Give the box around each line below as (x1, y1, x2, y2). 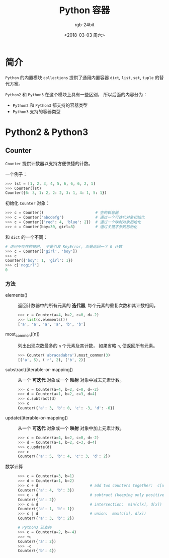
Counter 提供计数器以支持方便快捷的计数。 (5, 160, 93, 166)
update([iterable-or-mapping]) (5, 414, 68, 421)
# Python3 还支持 (18, 525, 52, 530)
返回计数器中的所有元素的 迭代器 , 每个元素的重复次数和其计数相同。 (18, 303, 158, 309)
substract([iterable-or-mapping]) (5, 366, 73, 373)
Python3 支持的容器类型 (12, 108, 61, 114)
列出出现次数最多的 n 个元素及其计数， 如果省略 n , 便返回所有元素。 (18, 342, 158, 348)
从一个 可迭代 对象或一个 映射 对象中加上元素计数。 (18, 425, 124, 431)
